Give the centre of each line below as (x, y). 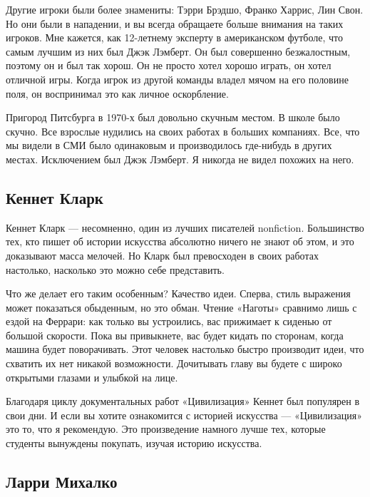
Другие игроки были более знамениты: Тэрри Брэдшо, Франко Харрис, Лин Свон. (185, 9)
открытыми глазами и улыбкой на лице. (92, 377)
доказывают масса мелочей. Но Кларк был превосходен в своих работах (162, 255)
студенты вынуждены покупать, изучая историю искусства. (134, 443)
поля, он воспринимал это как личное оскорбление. (117, 93)
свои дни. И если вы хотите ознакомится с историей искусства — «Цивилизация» (184, 415)
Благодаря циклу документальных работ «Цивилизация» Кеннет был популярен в (183, 401)
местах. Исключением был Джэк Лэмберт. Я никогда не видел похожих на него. (180, 159)
